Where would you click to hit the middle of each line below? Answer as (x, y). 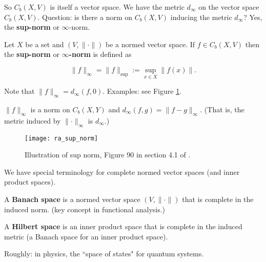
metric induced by (33, 120)
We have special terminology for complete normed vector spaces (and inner (122, 172)
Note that (19, 91)
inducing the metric (201, 17)
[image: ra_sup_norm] (62, 138)
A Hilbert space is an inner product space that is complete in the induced (123, 226)
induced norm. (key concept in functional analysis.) (85, 209)
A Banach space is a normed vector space (72, 199)
